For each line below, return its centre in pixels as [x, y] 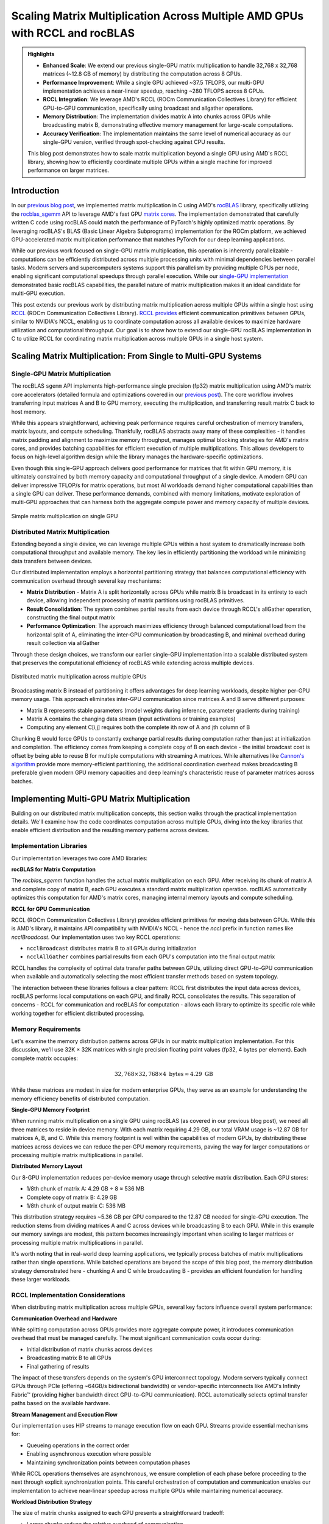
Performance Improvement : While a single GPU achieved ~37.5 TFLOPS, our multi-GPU [154, 82]
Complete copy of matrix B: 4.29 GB [72, 1197]
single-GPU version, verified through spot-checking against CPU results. [134, 142]
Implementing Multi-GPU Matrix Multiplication [101, 799]
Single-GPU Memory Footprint [51, 1110]
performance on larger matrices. [69, 170]
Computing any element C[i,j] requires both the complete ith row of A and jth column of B [138, 727]
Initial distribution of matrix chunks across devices [90, 1349]
